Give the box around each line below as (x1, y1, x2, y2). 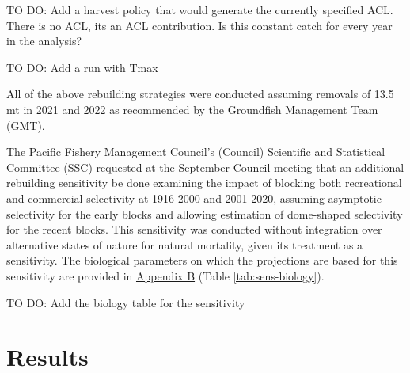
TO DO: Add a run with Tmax (6, 59, 158, 75)
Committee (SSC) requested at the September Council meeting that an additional (6, 158, 404, 175)
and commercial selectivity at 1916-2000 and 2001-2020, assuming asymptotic (6, 189, 382, 206)
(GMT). (6, 116, 45, 133)
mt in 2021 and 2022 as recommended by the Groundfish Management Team (6, 101, 378, 117)
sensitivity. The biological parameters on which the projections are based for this (6, 252, 398, 268)
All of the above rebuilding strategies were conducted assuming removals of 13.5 (6, 86, 394, 102)
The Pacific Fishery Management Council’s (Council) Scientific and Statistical (6, 143, 385, 160)
